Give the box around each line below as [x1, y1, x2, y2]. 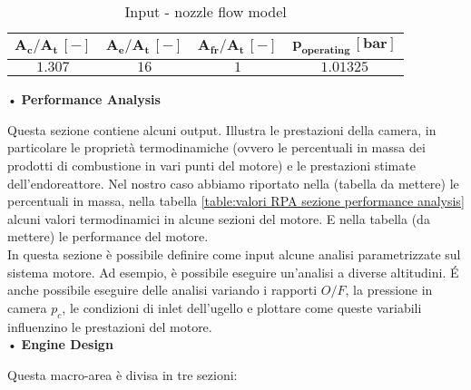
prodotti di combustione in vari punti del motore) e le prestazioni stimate [7, 155, 416, 174]
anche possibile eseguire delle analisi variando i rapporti [7, 280, 318, 299]
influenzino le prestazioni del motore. [7, 317, 212, 336]
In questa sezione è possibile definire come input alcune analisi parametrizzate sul [7, 244, 461, 263]
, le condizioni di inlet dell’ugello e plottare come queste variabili [62, 297, 422, 317]
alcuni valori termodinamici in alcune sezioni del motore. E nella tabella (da [7, 209, 430, 228]
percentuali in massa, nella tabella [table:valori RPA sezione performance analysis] [7, 191, 465, 210]
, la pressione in [345, 280, 433, 299]
